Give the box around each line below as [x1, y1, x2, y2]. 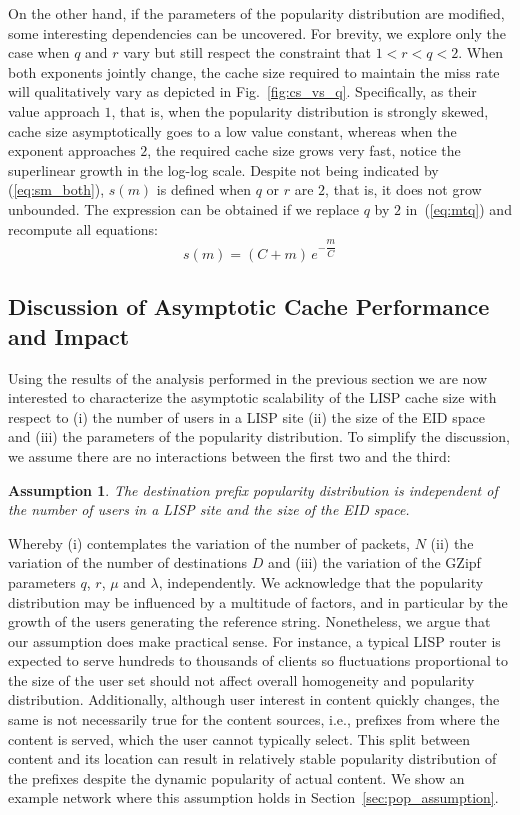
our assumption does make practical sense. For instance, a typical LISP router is [8, 630, 501, 651]
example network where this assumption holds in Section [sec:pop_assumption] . [8, 787, 499, 808]
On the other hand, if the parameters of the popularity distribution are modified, [8, 3, 505, 23]
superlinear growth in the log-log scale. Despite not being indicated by [8, 159, 439, 180]
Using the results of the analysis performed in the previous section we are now [8, 367, 488, 388]
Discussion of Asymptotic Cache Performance [8, 291, 490, 322]
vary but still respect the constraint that [123, 42, 372, 63]
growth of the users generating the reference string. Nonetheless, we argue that [8, 611, 491, 632]
